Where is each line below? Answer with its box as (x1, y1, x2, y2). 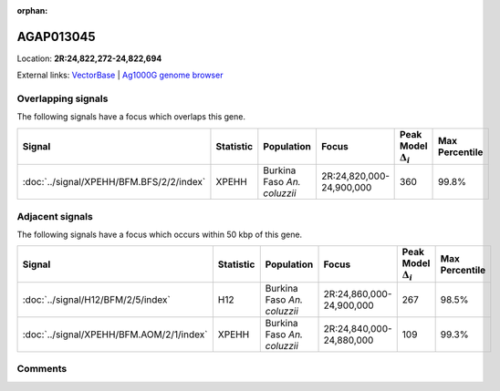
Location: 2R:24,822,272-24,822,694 (16, 53, 162, 64)
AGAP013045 (16, 28, 96, 45)
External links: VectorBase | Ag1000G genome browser (16, 69, 224, 81)
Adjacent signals (16, 210, 93, 222)
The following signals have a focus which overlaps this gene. (16, 111, 246, 122)
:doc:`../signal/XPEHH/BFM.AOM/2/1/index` (22, 328, 208, 341)
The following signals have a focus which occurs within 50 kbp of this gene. (16, 229, 303, 240)
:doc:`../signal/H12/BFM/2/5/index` (22, 293, 171, 305)
